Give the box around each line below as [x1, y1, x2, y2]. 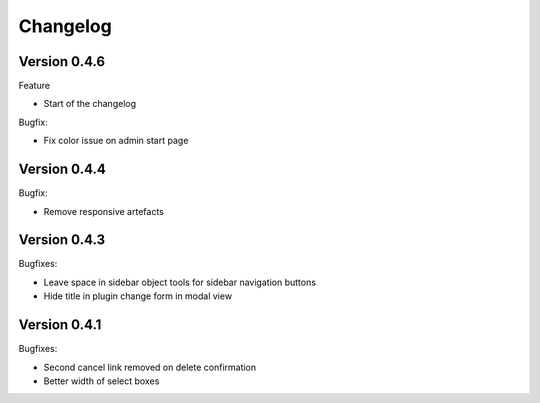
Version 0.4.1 [18, 316, 102, 334]
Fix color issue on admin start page [43, 135, 189, 147]
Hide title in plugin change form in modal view [43, 290, 233, 302]
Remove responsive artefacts [43, 205, 164, 217]
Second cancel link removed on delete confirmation [43, 361, 257, 373]
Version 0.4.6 [18, 53, 105, 70]
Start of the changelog [43, 98, 137, 110]
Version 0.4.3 [18, 231, 105, 249]
